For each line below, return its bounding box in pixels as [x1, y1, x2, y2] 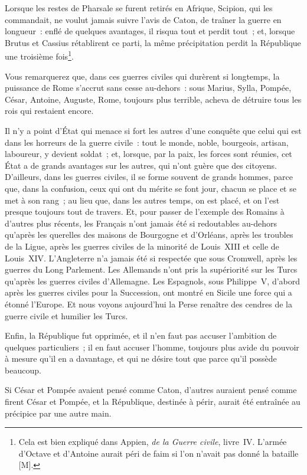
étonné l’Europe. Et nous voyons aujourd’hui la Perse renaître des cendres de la [5, 297, 292, 310]
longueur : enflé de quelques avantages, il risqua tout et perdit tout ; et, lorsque [5, 25, 295, 37]
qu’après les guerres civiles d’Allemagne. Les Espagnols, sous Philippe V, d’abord [5, 274, 301, 287]
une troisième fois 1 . [5, 48, 74, 63]
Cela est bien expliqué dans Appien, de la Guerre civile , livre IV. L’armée [18, 435, 287, 448]
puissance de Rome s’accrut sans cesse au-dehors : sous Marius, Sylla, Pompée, [5, 81, 292, 94]
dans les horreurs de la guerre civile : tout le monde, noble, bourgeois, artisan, [5, 136, 289, 148]
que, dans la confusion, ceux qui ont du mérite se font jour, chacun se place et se [5, 182, 296, 194]
